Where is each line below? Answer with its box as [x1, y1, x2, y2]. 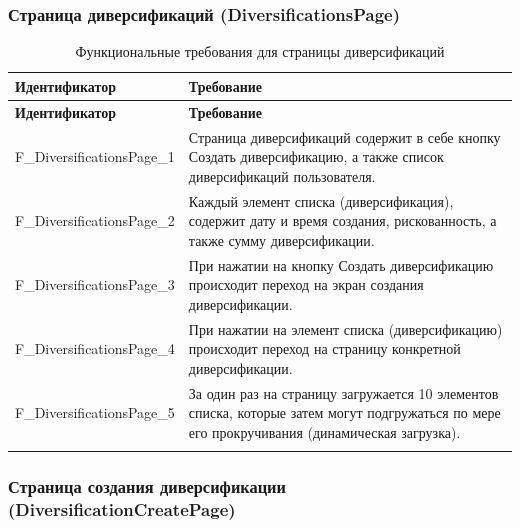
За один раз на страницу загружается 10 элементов [188, 382, 499, 403]
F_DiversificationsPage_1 [15, 146, 175, 167]
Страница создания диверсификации [8, 474, 286, 499]
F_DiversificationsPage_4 [15, 338, 175, 359]
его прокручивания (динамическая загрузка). [188, 421, 461, 442]
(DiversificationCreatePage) [8, 497, 236, 521]
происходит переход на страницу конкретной [188, 338, 461, 359]
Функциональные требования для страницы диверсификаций [75, 41, 445, 62]
